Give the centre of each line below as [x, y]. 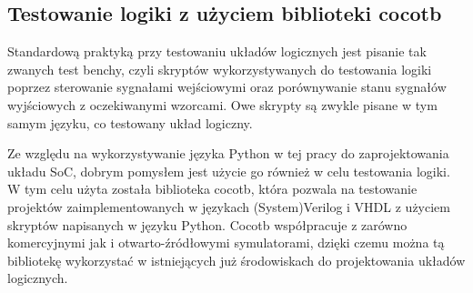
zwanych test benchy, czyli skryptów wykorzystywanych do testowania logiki [220, 69]
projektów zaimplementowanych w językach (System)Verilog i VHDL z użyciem [229, 206]
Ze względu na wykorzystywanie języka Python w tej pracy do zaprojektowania [228, 153]
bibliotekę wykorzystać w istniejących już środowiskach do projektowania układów [236, 260]
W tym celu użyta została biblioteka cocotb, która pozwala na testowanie [212, 189]
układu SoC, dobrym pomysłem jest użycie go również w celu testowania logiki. [229, 171]
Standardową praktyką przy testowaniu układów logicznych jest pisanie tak [217, 51]
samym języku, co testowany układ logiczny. [130, 122]
